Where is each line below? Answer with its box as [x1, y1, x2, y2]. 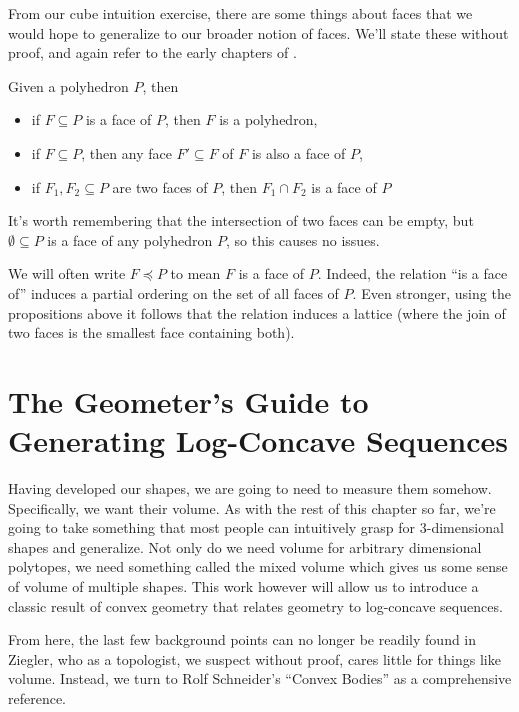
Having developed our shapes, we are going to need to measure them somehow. [8, 478, 492, 499]
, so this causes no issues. [226, 229, 380, 250]
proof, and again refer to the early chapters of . [8, 42, 297, 63]
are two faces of [112, 176, 208, 197]
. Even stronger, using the [352, 282, 511, 303]
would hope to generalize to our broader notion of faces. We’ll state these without [8, 22, 509, 43]
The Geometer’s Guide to [8, 380, 369, 421]
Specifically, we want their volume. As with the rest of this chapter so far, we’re [8, 497, 496, 518]
